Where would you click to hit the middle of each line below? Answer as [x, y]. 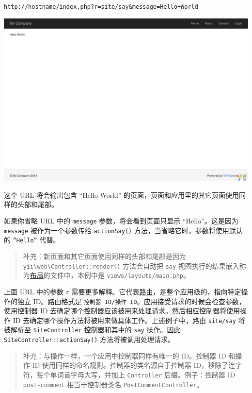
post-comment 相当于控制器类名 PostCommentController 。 [113, 384]
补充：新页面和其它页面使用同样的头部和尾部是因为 [104, 256]
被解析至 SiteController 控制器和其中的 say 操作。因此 [92, 330]
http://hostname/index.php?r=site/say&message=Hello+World [101, 7]
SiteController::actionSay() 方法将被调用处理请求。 [89, 339]
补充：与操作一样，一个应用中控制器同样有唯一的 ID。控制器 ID [125, 355]
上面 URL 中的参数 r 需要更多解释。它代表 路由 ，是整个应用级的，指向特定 [123, 291]
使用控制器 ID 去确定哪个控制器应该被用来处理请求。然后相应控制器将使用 [122, 311]
